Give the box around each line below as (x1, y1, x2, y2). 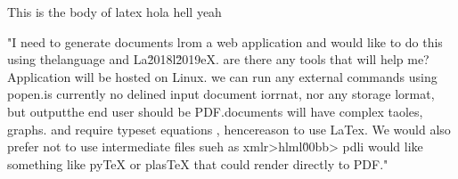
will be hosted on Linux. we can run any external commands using (74, 67, 438, 85)
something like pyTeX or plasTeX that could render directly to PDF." (7, 154, 388, 173)
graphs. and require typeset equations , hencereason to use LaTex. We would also (7, 119, 451, 138)
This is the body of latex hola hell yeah (7, 3, 222, 20)
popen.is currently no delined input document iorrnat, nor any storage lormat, (7, 85, 435, 103)
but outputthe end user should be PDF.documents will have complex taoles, (7, 102, 423, 120)
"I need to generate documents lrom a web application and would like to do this (7, 32, 443, 51)
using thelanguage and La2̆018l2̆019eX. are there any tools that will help (7, 50, 404, 69)
